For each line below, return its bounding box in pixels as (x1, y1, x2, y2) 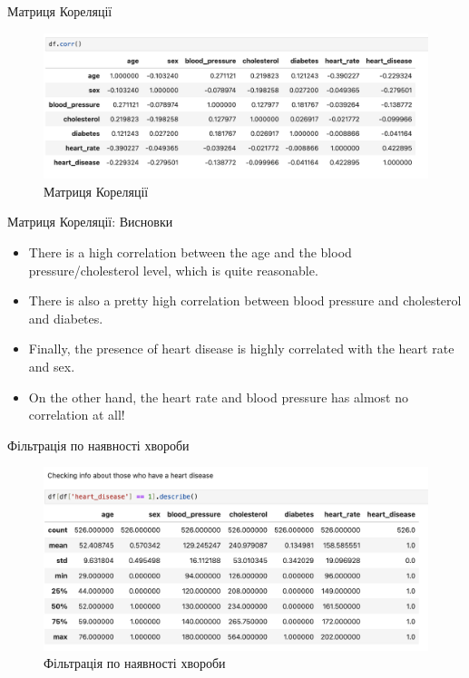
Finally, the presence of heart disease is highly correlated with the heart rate (28, 339, 454, 358)
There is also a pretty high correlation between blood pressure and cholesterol (28, 291, 462, 310)
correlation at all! (28, 405, 125, 424)
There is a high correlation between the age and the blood (28, 243, 352, 262)
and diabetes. (28, 308, 103, 327)
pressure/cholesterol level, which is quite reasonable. (28, 260, 318, 279)
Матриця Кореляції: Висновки (7, 212, 173, 231)
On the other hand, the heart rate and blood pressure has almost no (28, 387, 408, 406)
